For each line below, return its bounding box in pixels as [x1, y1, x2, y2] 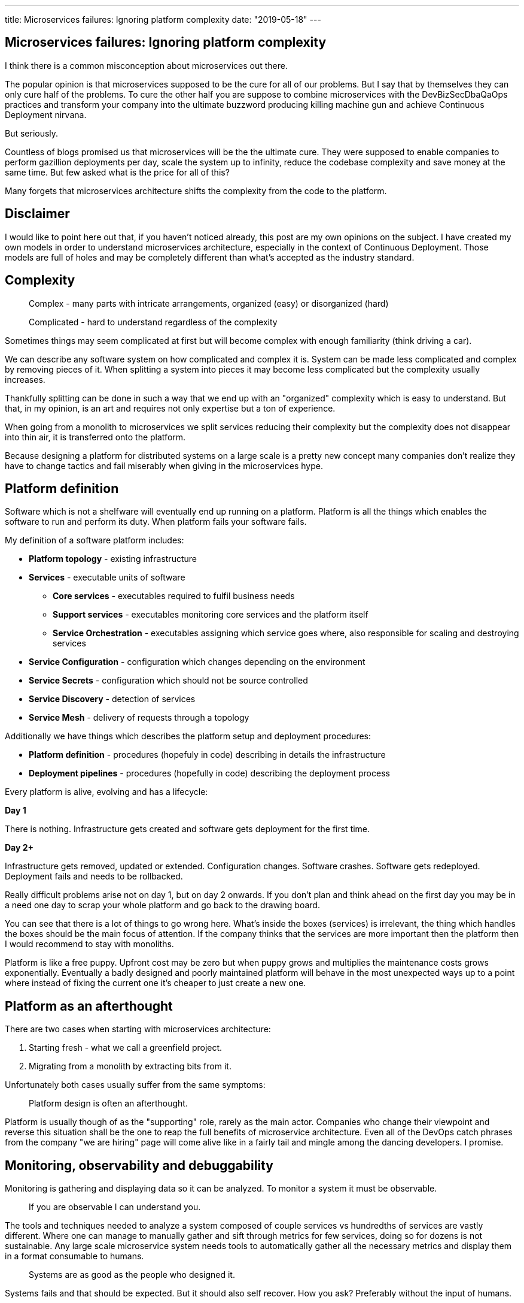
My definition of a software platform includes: [5, 535, 184, 546]
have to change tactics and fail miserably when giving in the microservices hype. [5, 460, 323, 471]
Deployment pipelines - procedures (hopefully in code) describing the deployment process [29, 768, 390, 779]
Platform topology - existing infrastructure [29, 554, 197, 564]
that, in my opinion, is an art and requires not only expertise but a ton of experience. [5, 403, 336, 413]
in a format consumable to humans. [5, 1251, 144, 1262]
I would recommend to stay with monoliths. [5, 939, 174, 950]
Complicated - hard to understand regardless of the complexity [29, 316, 278, 327]
